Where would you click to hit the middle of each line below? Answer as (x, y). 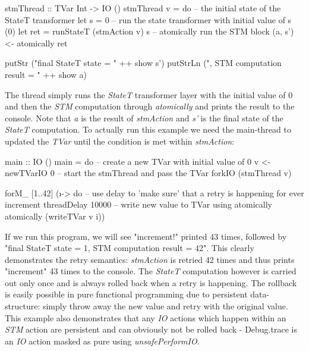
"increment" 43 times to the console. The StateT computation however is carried (151, 271)
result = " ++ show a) (46, 74)
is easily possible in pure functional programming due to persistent (126, 294)
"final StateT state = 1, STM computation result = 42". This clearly (130, 248)
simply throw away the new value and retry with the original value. (165, 306)
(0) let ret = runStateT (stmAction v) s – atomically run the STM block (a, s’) (149, 31)
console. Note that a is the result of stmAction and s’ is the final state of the (144, 117)
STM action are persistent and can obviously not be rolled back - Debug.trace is (151, 329)
